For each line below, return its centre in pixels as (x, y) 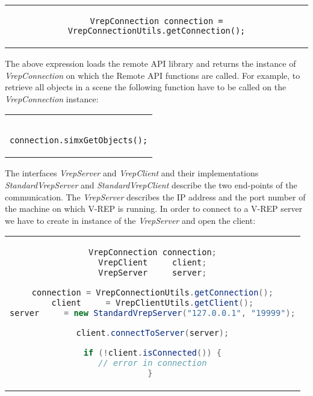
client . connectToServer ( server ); (153, 333)
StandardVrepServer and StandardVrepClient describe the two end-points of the (151, 184)
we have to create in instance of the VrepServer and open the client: (130, 220)
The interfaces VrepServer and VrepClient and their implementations (132, 173)
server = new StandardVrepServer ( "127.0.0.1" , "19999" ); (153, 313)
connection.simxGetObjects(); (79, 141)
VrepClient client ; (153, 263)
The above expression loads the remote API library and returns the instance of (150, 63)
